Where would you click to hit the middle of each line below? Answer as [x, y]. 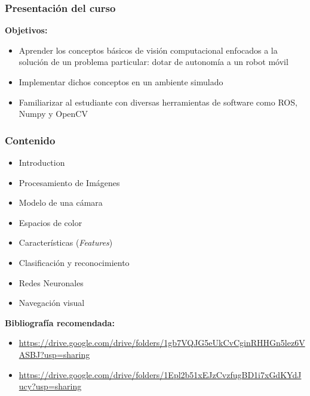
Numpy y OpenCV [53, 114]
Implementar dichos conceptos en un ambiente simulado [121, 82]
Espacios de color [50, 222]
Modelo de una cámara [61, 202]
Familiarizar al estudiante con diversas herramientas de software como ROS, [158, 102]
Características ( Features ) [66, 242]
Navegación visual [52, 303]
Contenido [30, 140]
